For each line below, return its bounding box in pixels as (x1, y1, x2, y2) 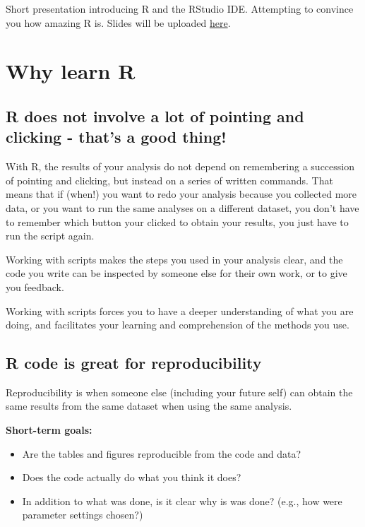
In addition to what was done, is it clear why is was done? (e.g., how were (22, 493, 342, 508)
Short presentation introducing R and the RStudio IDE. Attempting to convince (6, 1, 354, 16)
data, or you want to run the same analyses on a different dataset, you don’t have (6, 200, 359, 215)
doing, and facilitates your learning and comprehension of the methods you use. (6, 317, 349, 332)
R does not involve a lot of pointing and (6, 105, 304, 126)
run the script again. (6, 228, 95, 243)
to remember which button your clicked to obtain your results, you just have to (6, 214, 349, 229)
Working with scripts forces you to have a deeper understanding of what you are (6, 303, 354, 318)
